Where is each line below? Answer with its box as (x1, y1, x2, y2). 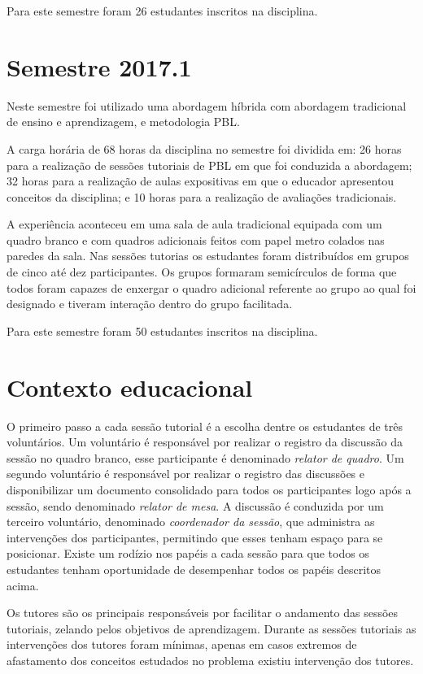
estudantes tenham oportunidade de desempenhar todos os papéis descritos (7, 560, 382, 577)
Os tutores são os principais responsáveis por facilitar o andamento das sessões (7, 604, 399, 621)
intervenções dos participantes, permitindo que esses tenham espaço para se (7, 528, 383, 546)
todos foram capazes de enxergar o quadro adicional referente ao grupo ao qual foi (7, 279, 416, 296)
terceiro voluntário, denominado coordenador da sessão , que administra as (7, 513, 375, 530)
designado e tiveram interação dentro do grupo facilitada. (7, 295, 293, 312)
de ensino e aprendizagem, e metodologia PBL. (7, 113, 240, 130)
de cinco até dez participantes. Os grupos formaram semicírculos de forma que (7, 263, 397, 280)
